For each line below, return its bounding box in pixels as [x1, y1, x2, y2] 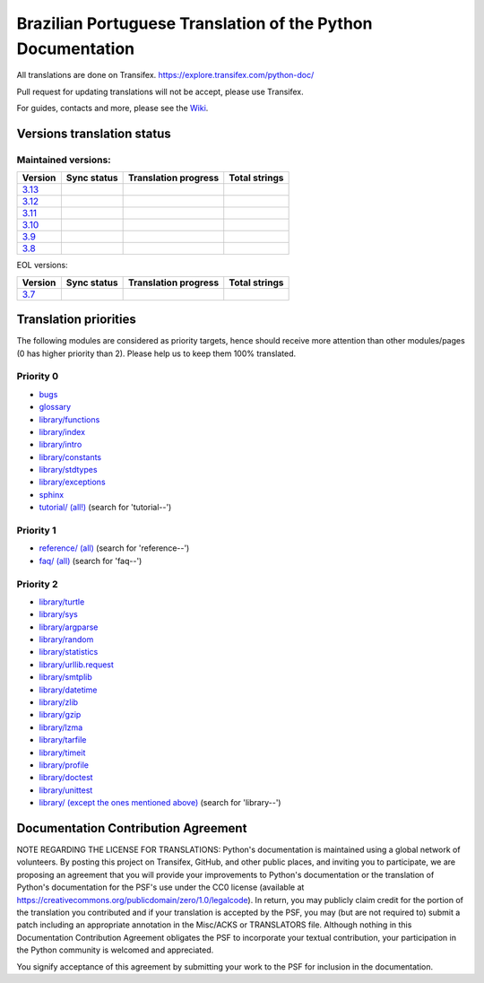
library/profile [39, 759, 90, 770]
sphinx [39, 489, 65, 500]
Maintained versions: [16, 153, 111, 166]
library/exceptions [39, 476, 107, 488]
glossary [39, 402, 72, 413]
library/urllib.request [39, 659, 114, 670]
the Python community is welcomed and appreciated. [16, 944, 214, 955]
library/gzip [39, 709, 82, 720]
